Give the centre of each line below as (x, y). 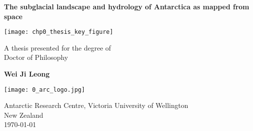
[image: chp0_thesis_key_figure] (59, 32)
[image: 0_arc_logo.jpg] (45, 90)
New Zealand (24, 115)
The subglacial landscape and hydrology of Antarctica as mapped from (127, 6)
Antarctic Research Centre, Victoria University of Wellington (96, 105)
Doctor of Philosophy (36, 57)
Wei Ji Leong (27, 74)
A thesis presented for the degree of (58, 47)
